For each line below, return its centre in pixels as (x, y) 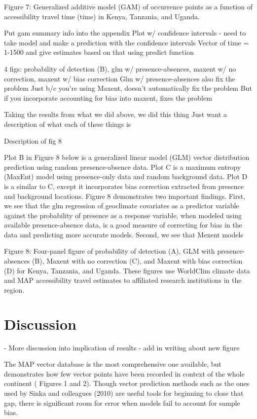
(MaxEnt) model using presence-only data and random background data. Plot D (126, 176)
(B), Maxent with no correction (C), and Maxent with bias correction (137, 261)
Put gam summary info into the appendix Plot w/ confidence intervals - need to (125, 33)
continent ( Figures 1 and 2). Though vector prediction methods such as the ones (127, 383)
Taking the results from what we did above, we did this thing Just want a (116, 114)
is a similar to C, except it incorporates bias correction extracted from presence (124, 186)
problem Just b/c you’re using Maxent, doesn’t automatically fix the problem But (128, 88)
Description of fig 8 (33, 140)
